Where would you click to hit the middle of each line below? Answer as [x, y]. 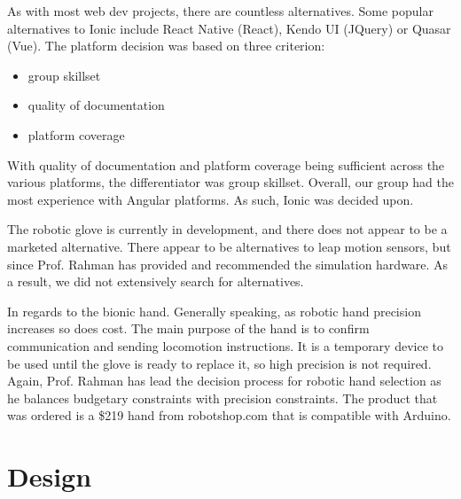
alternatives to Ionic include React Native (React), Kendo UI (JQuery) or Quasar [229, 28]
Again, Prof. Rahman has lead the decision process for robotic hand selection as [224, 381]
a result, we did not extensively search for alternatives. [156, 281]
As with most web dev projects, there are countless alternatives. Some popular [220, 11]
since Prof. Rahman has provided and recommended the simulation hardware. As [228, 264]
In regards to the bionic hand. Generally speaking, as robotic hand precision [214, 311]
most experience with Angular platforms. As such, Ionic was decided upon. [211, 199]
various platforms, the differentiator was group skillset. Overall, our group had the [230, 182]
